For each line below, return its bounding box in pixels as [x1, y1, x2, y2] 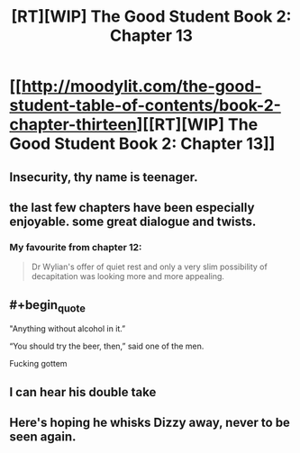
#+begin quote [9, 297, 86, 314]
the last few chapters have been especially [9, 200, 255, 215]
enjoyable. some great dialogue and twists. [9, 213, 257, 229]
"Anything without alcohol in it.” [9, 323, 126, 334]
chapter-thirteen [9, 114, 138, 135]
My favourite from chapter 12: [9, 240, 142, 253]
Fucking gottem [9, 358, 68, 369]
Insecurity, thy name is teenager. [9, 169, 198, 185]
